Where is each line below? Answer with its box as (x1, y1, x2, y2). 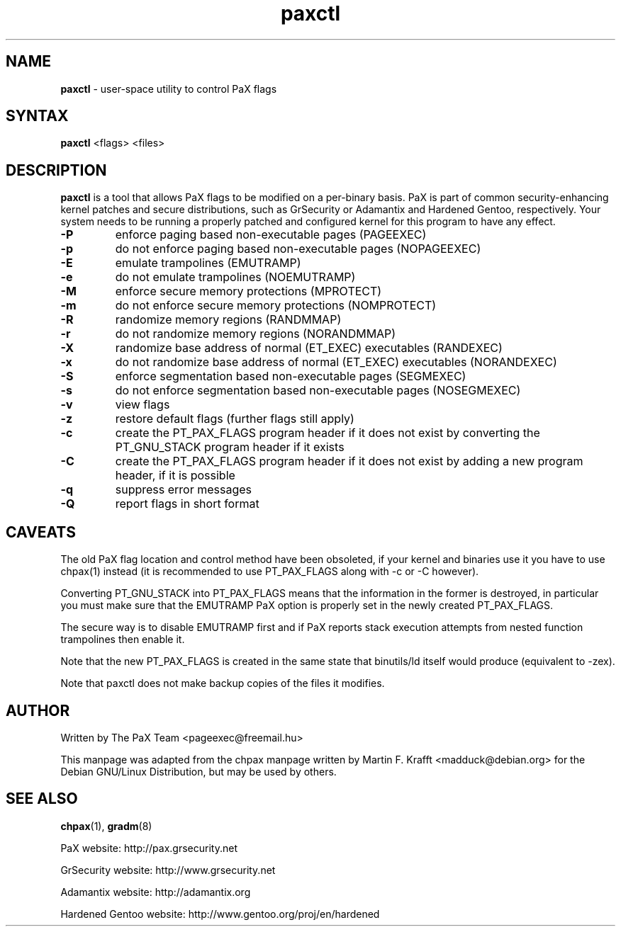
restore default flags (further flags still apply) (115, 411, 354, 426)
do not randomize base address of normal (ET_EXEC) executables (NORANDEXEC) (115, 355, 557, 370)
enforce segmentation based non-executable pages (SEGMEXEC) (115, 369, 466, 384)
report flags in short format (115, 496, 259, 511)
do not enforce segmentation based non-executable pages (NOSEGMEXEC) (115, 383, 521, 398)
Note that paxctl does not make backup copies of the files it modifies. (60, 677, 385, 690)
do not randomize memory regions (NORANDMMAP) (115, 326, 396, 341)
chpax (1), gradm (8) (60, 819, 152, 832)
